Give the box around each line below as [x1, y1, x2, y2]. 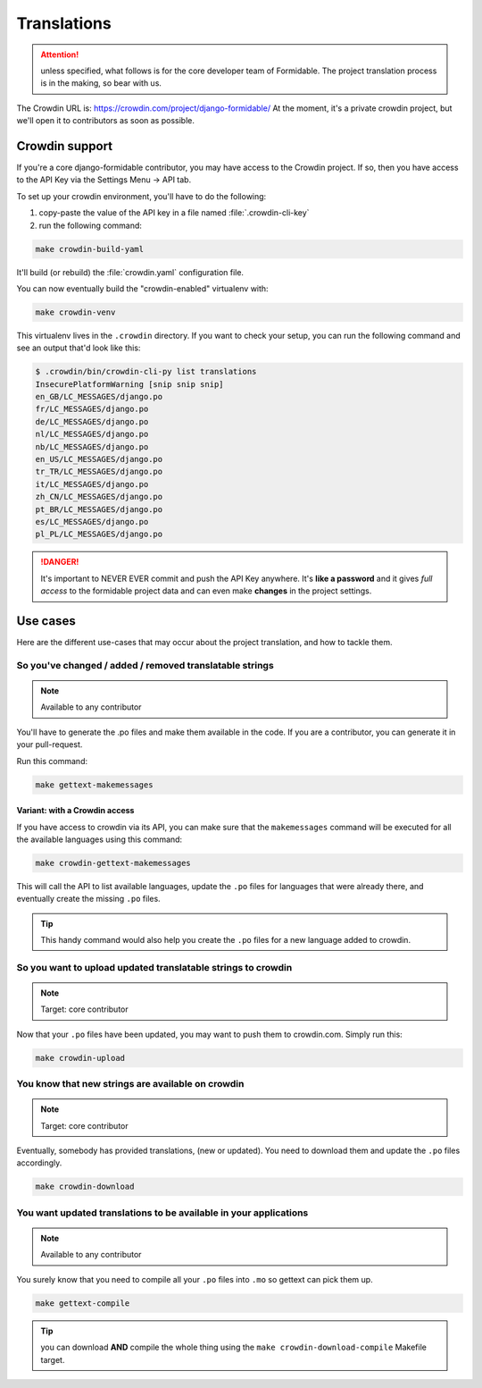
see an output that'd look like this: [16, 342, 141, 353]
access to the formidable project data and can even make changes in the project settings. [40, 585, 372, 596]
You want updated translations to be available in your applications [16, 1207, 309, 1219]
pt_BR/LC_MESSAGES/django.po [35, 504, 163, 514]
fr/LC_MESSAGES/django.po [35, 404, 149, 415]
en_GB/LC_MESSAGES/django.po [35, 391, 163, 402]
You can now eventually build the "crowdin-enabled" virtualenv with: [16, 282, 269, 294]
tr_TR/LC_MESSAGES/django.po [35, 467, 163, 477]
